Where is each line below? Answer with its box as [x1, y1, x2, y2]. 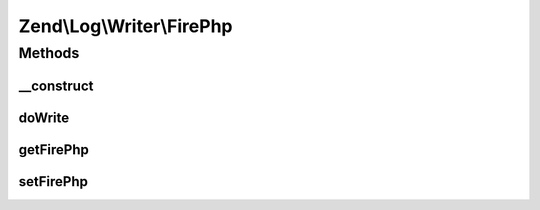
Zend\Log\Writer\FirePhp [18, 15, 233, 37]
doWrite [18, 109, 70, 126]
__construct [18, 77, 94, 94]
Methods [18, 44, 80, 62]
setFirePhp [18, 173, 89, 190]
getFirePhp [18, 141, 90, 158]
